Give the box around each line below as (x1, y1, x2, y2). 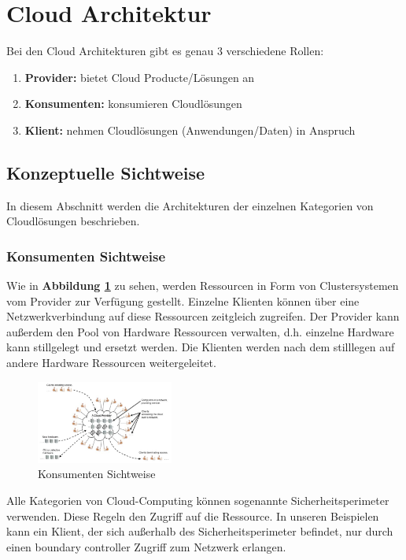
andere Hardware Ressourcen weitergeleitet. (6, 354, 216, 371)
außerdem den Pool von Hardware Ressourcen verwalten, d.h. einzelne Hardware (6, 323, 394, 339)
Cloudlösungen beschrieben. (6, 213, 140, 229)
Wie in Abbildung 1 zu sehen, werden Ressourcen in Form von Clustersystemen (6, 277, 399, 294)
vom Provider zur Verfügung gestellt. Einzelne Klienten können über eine (6, 292, 360, 309)
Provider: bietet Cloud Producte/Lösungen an (24, 69, 255, 85)
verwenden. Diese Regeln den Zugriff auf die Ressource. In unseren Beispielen (6, 507, 379, 524)
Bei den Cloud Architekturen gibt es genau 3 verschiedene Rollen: (6, 43, 324, 59)
